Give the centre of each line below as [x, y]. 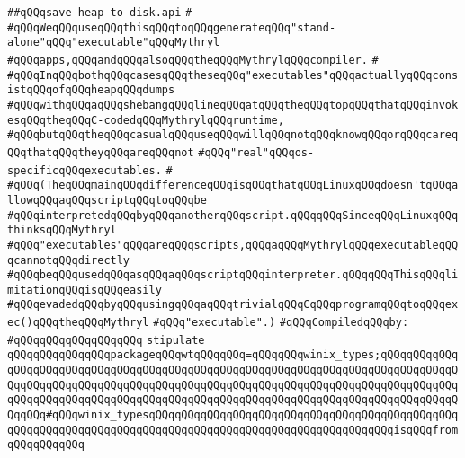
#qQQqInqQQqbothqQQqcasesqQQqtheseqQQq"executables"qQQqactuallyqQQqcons [233, 75]
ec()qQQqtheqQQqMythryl [78, 323]
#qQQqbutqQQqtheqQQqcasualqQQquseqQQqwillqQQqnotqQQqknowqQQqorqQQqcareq [233, 135]
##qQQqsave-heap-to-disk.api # [100, 13]
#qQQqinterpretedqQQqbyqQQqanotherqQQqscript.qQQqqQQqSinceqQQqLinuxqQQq [233, 215]
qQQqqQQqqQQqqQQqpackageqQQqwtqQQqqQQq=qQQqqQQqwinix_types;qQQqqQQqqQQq [233, 355]
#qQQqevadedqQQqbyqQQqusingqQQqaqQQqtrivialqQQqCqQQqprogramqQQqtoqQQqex [233, 305]
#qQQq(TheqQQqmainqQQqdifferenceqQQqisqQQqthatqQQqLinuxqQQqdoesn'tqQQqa [233, 185]
